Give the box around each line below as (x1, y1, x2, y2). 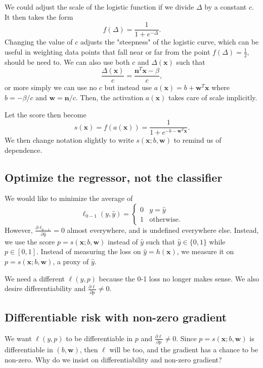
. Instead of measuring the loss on (36, 246, 141, 257)
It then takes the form (5, 11, 73, 22)
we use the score (5, 236, 55, 247)
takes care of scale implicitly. (168, 92, 257, 102)
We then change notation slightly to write (5, 134, 134, 145)
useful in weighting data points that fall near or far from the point (5, 46, 210, 57)
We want (5, 333, 32, 343)
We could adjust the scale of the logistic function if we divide (5, 2, 194, 12)
